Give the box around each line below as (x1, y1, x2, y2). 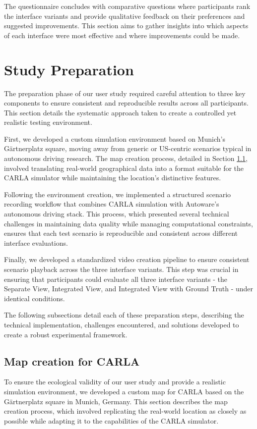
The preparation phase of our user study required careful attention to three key (4, 88, 246, 98)
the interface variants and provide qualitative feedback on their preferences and (4, 10, 245, 21)
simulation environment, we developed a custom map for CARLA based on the (4, 386, 244, 396)
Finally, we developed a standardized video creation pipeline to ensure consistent (4, 254, 250, 265)
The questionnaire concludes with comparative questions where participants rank (4, 1, 251, 11)
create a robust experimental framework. (4, 329, 128, 339)
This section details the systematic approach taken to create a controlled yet (4, 107, 237, 117)
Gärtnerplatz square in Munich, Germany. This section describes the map (4, 396, 228, 406)
